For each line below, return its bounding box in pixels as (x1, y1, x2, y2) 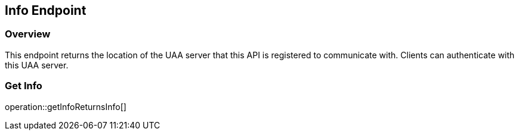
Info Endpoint (5, 3, 86, 18)
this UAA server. (5, 59, 69, 70)
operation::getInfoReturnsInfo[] (5, 101, 126, 112)
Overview (5, 28, 51, 40)
